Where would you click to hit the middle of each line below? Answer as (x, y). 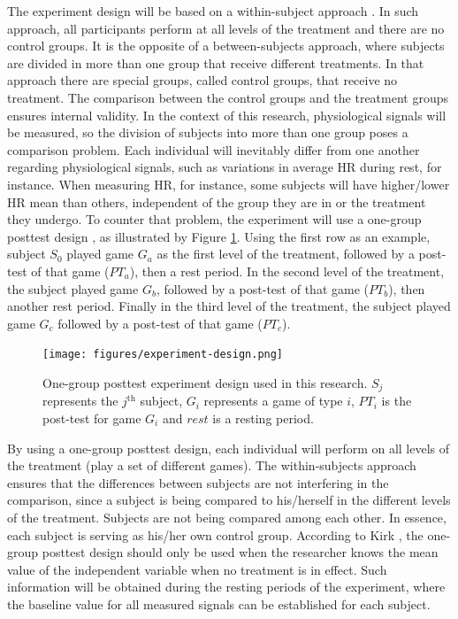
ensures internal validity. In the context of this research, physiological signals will (227, 115)
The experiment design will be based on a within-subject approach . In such (213, 11)
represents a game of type (273, 401)
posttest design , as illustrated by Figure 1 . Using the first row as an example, (219, 236)
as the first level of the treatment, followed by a (286, 254)
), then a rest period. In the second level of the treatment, (287, 271)
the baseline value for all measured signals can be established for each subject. (219, 604)
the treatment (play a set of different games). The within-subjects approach (212, 465)
